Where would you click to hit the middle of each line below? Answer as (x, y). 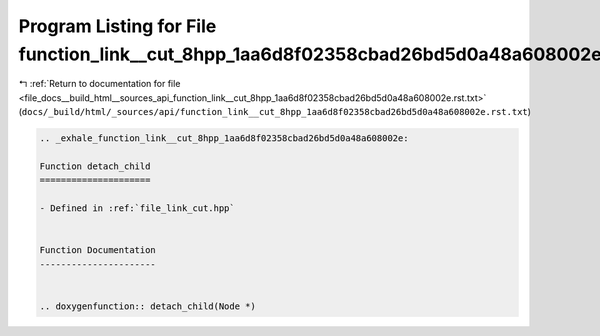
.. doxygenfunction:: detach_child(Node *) (148, 306)
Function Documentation (98, 250)
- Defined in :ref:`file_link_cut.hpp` (137, 208)
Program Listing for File (117, 26)
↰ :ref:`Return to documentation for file (99, 84)
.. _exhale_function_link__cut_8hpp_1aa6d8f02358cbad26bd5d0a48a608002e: (224, 138)
